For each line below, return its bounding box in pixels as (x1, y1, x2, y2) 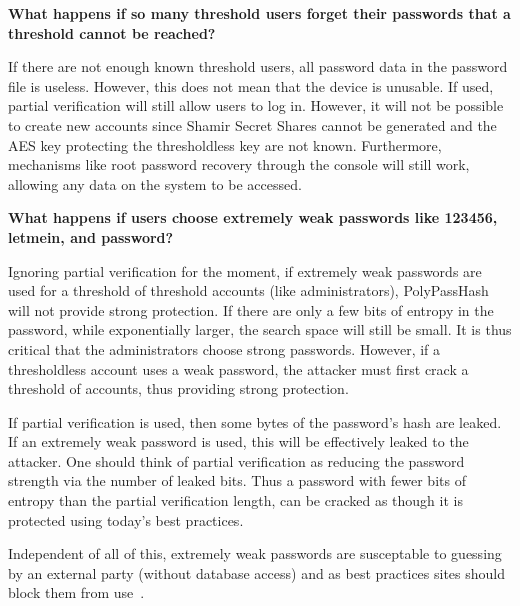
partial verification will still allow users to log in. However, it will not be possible (8, 95, 504, 116)
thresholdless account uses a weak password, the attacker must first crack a (8, 358, 469, 379)
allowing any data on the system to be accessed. (8, 173, 302, 194)
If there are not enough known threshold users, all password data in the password (8, 56, 508, 77)
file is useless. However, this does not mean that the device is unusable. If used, (8, 75, 494, 96)
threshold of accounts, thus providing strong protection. (8, 378, 349, 399)
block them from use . (8, 582, 145, 603)
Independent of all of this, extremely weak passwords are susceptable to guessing (8, 543, 502, 564)
